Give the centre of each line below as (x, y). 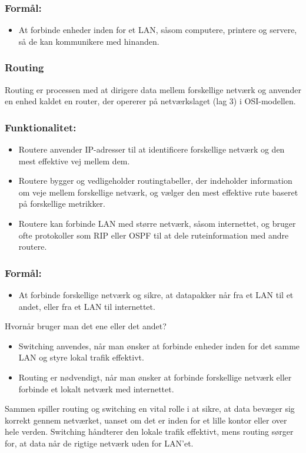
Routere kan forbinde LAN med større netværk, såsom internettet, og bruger (157, 223)
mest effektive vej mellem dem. (74, 161)
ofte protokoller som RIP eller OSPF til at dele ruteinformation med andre (154, 235)
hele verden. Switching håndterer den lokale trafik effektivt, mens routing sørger (149, 431)
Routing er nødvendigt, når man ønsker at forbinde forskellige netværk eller (155, 377)
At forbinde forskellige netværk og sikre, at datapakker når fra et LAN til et (156, 295)
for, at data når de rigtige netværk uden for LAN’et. (99, 443)
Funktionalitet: (41, 127)
